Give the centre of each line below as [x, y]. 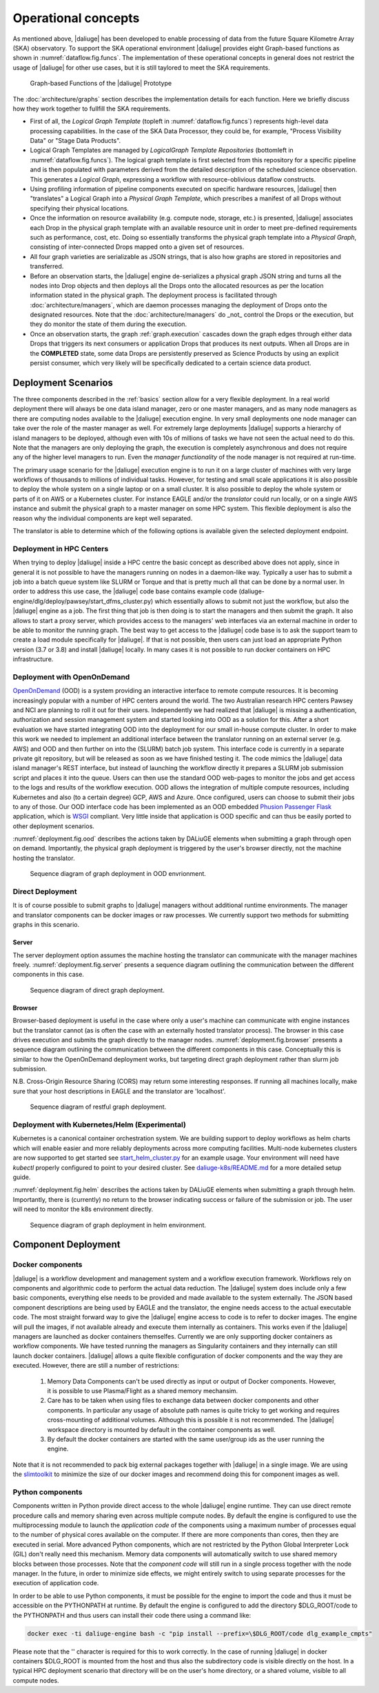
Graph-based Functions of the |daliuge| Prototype [101, 84]
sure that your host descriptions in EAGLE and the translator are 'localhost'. [119, 1091]
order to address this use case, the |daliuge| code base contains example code [125, 591]
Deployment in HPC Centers [61, 548]
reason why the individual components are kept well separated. [103, 518]
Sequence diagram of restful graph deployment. [98, 1107]
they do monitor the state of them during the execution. [109, 324]
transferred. [47, 267]
